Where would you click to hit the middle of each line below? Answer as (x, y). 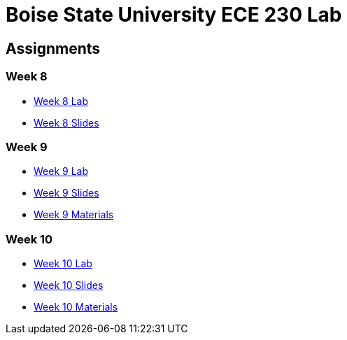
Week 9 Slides (66, 193)
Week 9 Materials (74, 215)
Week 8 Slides (66, 122)
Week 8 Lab (61, 101)
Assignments (53, 48)
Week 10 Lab (63, 264)
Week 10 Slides (69, 285)
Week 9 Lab (61, 171)
